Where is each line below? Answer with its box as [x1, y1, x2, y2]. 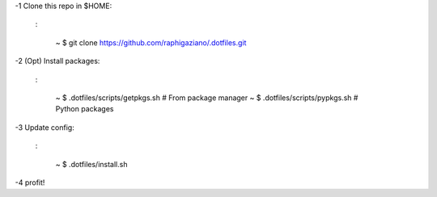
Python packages [55, 104, 114, 114]
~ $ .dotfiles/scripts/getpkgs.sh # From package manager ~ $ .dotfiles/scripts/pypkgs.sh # [55, 93, 359, 103]
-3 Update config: [15, 122, 74, 132]
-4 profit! [15, 178, 45, 187]
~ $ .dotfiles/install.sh [55, 159, 128, 169]
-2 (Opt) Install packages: [15, 57, 100, 66]
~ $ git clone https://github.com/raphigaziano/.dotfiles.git [55, 37, 247, 48]
